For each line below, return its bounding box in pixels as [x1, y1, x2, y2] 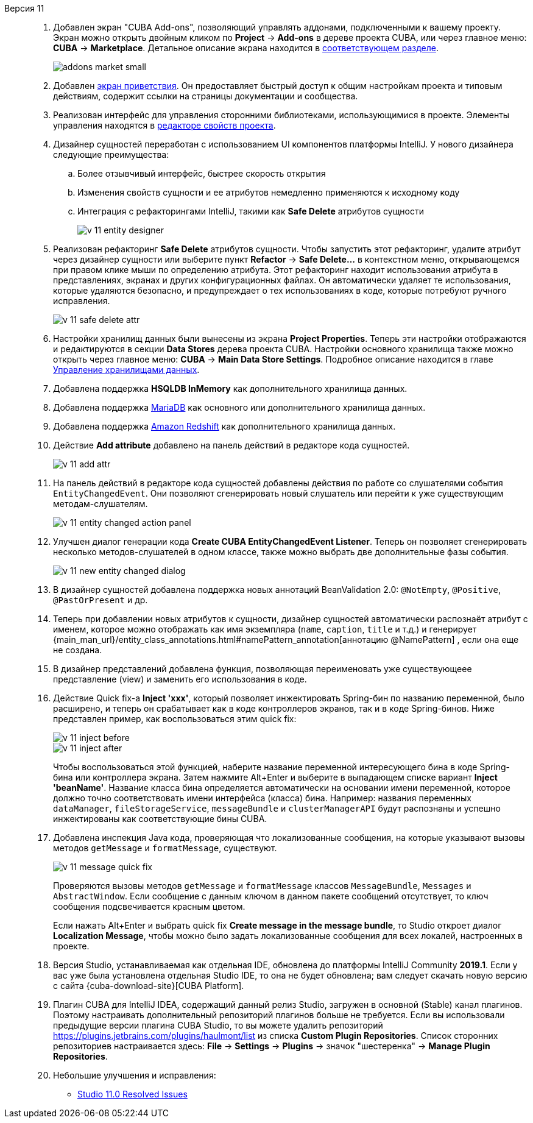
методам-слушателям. [53, 498, 148, 509]
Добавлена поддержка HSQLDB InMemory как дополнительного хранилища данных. [53, 383, 408, 394]
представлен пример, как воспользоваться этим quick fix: [53, 714, 297, 724]
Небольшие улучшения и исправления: [53, 1070, 216, 1080]
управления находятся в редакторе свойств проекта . [53, 120, 276, 130]
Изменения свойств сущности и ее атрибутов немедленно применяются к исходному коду [77, 187, 460, 197]
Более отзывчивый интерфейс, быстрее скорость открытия [77, 168, 326, 179]
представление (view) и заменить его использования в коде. [53, 674, 307, 684]
